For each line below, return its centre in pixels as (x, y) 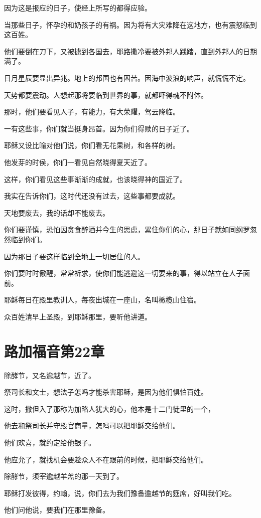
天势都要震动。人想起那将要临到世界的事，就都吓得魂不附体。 (106, 95)
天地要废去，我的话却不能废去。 (57, 212)
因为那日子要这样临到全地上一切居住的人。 (74, 256)
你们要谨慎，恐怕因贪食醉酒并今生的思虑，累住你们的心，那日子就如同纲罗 (127, 229)
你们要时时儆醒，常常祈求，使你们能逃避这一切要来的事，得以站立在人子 (123, 273)
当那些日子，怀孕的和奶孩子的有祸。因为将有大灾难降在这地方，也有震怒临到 (130, 24)
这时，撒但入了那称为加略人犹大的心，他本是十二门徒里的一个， (109, 408)
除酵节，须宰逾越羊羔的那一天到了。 (64, 476)
